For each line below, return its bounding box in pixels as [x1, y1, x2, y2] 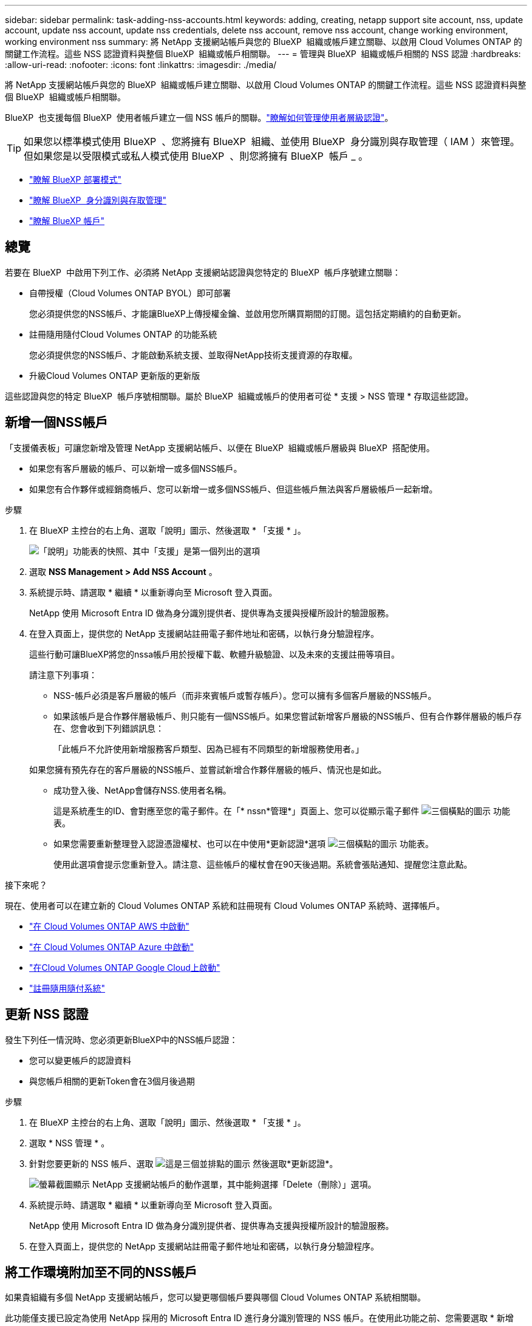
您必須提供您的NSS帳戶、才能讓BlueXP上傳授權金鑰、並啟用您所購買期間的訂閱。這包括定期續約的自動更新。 [29, 308, 466, 319]
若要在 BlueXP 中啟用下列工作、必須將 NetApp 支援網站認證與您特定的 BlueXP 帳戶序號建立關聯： [5, 267, 401, 277]
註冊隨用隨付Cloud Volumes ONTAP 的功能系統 [29, 328, 217, 339]
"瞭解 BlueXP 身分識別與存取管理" [29, 195, 166, 205]
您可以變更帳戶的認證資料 [29, 1055, 131, 1066]
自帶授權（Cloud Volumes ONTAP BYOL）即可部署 [29, 287, 231, 298]
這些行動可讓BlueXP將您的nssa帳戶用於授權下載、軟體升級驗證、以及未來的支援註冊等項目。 [29, 648, 400, 659]
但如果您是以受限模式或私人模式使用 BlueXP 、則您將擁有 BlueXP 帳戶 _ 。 [24, 150, 368, 162]
